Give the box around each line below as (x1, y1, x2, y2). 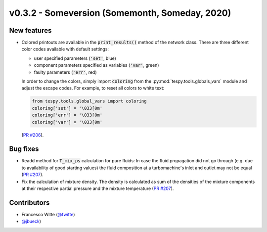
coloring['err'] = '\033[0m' (32, 112, 103, 118)
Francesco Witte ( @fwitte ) (21, 211, 75, 217)
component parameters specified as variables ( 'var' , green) (34, 62, 159, 68)
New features (9, 26, 52, 35)
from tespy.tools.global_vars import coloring (32, 98, 147, 104)
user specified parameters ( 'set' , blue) (34, 55, 116, 61)
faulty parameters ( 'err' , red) (34, 69, 97, 75)
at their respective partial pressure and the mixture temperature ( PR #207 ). (21, 186, 174, 191)
